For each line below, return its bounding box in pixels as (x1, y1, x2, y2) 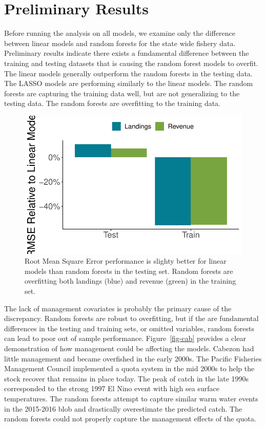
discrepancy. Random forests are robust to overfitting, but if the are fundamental (4, 313, 259, 324)
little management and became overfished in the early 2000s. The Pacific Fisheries (4, 353, 262, 364)
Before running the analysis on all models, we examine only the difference (4, 28, 235, 38)
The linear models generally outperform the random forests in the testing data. (4, 68, 253, 78)
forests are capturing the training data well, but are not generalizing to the (4, 88, 240, 98)
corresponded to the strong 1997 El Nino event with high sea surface (4, 383, 219, 394)
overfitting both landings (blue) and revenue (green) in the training (25, 275, 236, 286)
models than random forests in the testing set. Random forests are (25, 265, 233, 276)
